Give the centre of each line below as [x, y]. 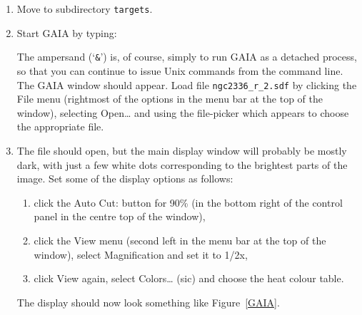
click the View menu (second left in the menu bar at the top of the [180, 240]
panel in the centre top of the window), [120, 216]
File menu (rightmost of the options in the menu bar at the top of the [170, 99]
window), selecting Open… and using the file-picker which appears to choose [183, 112]
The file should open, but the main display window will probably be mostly [182, 150]
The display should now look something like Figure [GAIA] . [148, 302]
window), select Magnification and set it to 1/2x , [141, 254]
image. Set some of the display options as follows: [125, 179]
